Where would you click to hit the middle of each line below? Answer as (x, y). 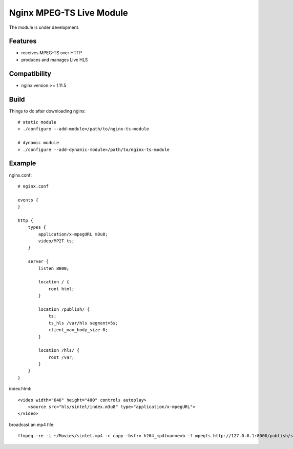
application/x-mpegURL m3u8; (73, 234)
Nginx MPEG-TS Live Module (69, 13)
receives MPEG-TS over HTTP (52, 53)
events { (28, 200)
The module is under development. (44, 27)
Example (22, 163)
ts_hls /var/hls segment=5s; (83, 323)
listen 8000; (54, 268)
